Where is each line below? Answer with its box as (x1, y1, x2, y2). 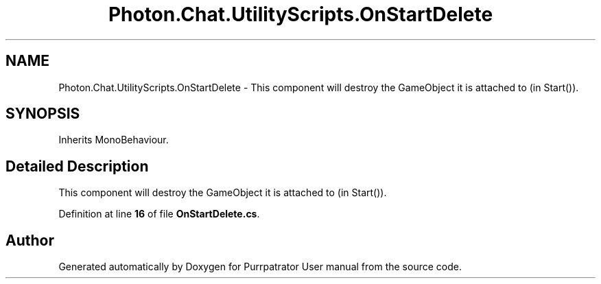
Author (5, 231, 54, 249)
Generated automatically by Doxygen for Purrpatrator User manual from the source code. (58, 261, 462, 273)
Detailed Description (5, 157, 149, 175)
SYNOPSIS (5, 105, 80, 123)
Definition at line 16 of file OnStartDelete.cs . (58, 208, 260, 220)
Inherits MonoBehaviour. (58, 134, 169, 146)
